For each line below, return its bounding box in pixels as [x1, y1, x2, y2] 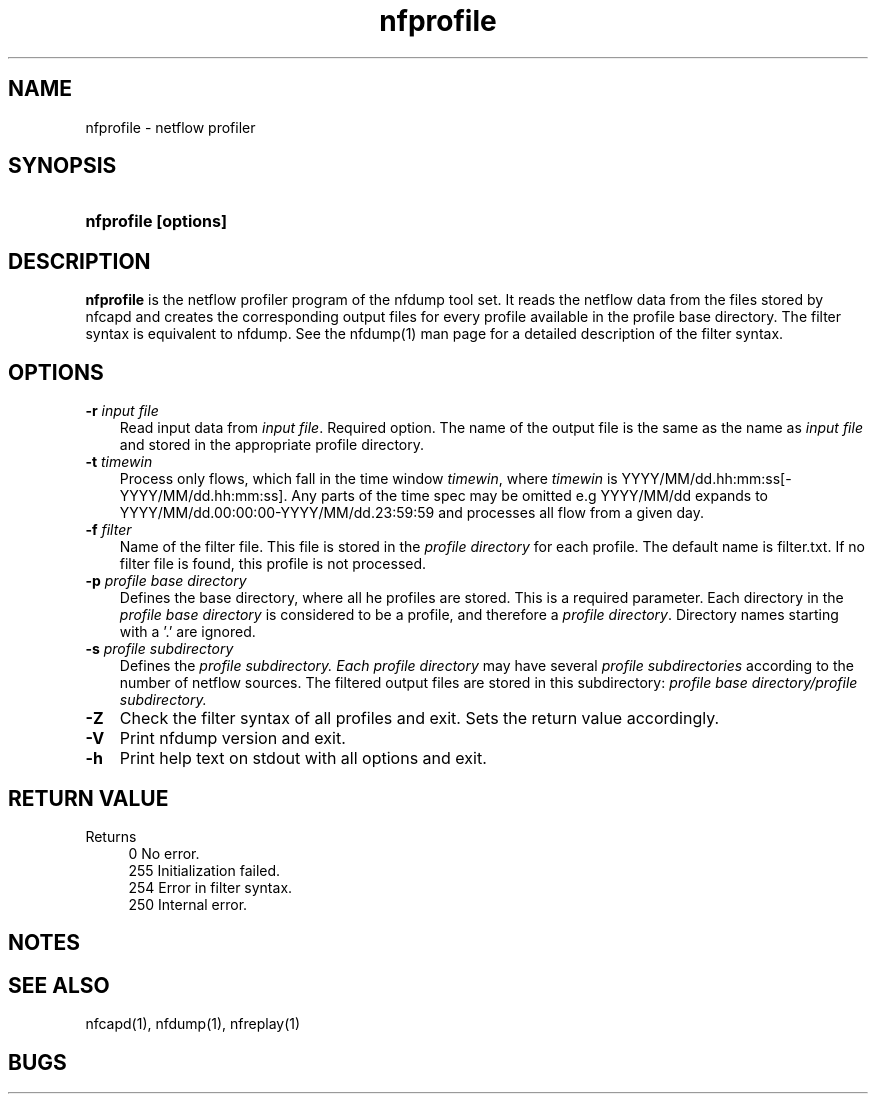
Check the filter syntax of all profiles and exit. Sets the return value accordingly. [119, 708, 720, 729]
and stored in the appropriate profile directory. [119, 436, 424, 454]
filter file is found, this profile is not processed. [119, 555, 427, 573]
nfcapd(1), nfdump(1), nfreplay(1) [85, 1015, 301, 1033]
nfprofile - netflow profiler [85, 118, 256, 136]
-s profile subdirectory [85, 640, 234, 658]
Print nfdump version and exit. [119, 728, 346, 749]
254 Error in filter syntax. [128, 878, 293, 896]
